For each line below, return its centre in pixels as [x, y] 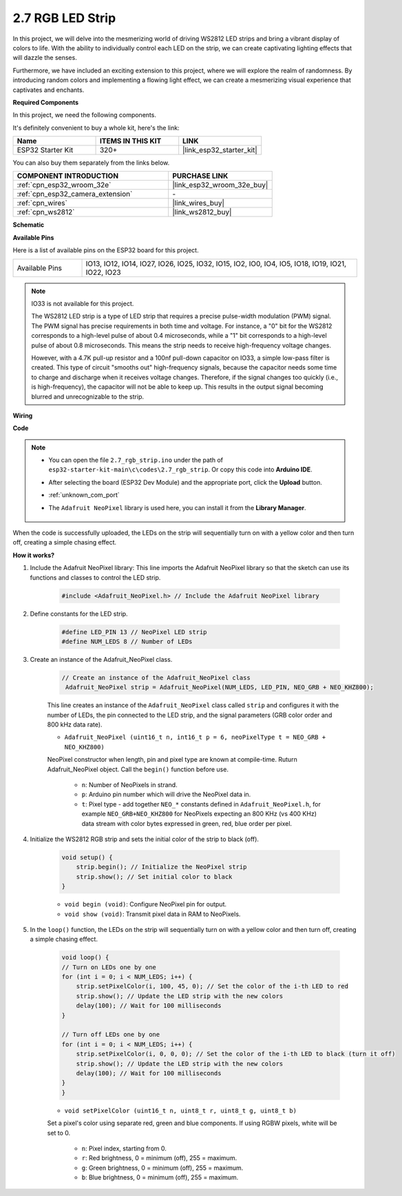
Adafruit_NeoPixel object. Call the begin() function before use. [138, 769]
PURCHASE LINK [200, 176]
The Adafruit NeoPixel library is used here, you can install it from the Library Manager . [177, 507]
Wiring [23, 415]
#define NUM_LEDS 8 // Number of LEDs [127, 641]
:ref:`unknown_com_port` [84, 495]
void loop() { [85, 957]
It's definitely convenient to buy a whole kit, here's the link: [96, 128]
